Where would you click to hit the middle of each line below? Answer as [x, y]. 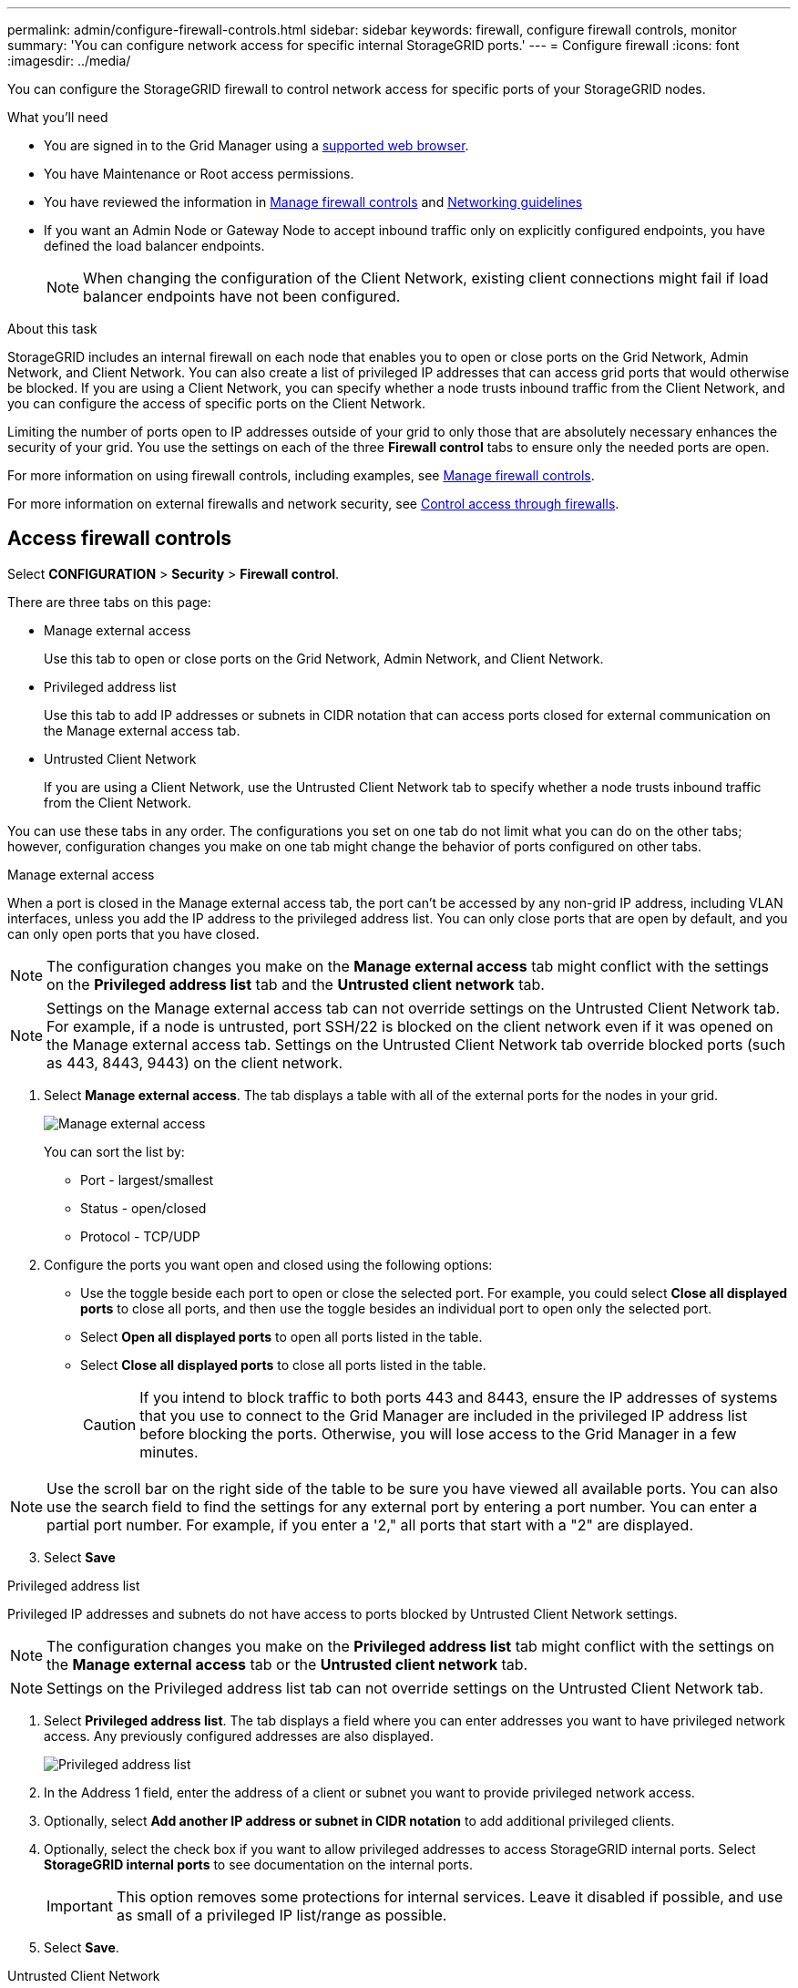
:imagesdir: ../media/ [69, 61]
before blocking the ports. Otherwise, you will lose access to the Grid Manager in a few [438, 1433]
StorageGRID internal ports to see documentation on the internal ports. [258, 1864]
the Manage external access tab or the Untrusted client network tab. [287, 1664]
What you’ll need [58, 117]
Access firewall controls [120, 539]
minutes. [169, 1452]
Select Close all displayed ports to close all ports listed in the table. [283, 1365]
